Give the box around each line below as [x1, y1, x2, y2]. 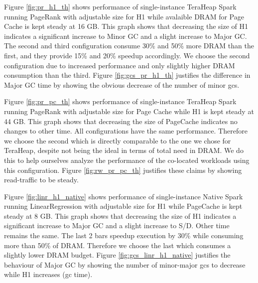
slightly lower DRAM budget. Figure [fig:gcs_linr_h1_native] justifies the [4, 250, 231, 260]
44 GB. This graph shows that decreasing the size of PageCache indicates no [4, 116, 238, 126]
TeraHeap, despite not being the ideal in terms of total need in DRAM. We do [4, 145, 244, 155]
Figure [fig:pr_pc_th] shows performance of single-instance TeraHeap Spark [4, 96, 237, 107]
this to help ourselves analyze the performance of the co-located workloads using [4, 154, 250, 165]
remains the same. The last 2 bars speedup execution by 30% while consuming [4, 230, 244, 241]
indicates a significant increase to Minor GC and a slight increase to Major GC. [4, 30, 247, 41]
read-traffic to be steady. [4, 174, 79, 185]
